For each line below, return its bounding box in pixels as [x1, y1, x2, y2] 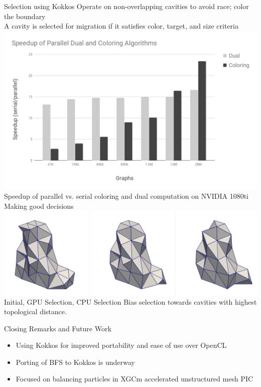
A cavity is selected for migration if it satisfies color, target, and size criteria [4, 21, 238, 31]
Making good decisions [4, 200, 74, 211]
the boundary [4, 11, 46, 21]
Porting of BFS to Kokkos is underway [16, 356, 135, 367]
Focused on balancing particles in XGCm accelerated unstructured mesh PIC [16, 373, 253, 384]
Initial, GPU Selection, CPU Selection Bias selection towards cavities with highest [4, 296, 257, 307]
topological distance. [4, 306, 67, 317]
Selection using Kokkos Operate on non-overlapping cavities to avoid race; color [4, 1, 249, 11]
